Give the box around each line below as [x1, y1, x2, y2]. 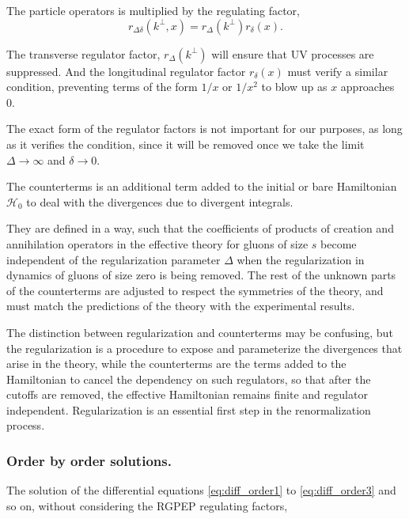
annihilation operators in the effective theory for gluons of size [6, 235, 309, 252]
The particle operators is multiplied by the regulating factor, [6, 2, 300, 18]
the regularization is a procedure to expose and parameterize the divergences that [6, 339, 403, 356]
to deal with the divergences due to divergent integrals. [26, 193, 293, 210]
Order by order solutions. [6, 450, 172, 470]
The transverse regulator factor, [6, 45, 161, 62]
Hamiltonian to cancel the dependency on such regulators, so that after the [6, 370, 371, 387]
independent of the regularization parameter [6, 251, 221, 267]
